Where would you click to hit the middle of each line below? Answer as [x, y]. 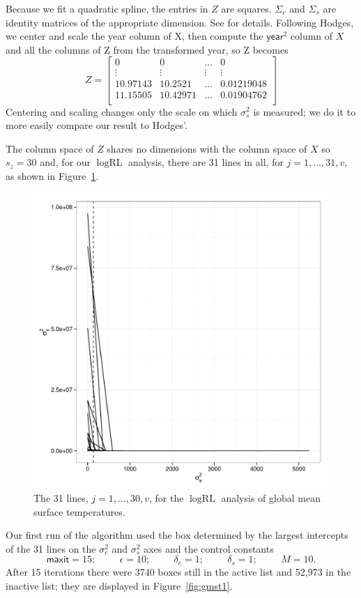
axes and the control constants [209, 548]
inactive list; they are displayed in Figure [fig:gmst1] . [119, 585]
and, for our [66, 162]
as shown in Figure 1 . [52, 175]
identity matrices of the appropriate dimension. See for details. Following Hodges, [180, 22]
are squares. [246, 8]
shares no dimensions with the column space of [207, 148]
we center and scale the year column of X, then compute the [135, 36]
